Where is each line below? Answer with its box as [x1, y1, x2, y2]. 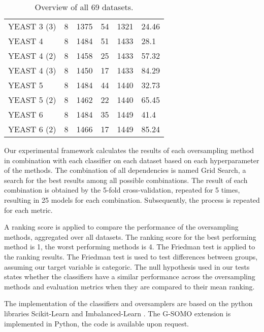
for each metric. [4, 204, 53, 215]
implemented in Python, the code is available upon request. [4, 318, 189, 328]
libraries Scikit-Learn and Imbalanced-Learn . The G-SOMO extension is [4, 308, 231, 318]
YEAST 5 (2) [8, 94, 56, 105]
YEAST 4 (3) [8, 64, 56, 76]
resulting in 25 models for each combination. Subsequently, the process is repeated [4, 194, 260, 205]
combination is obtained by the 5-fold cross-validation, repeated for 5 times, [4, 185, 240, 195]
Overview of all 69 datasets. [35, 1, 134, 13]
